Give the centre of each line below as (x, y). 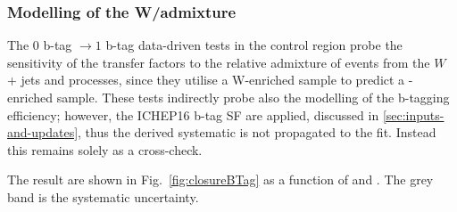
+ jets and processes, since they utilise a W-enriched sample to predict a (206, 80)
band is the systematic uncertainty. (103, 196)
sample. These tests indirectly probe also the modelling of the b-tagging (253, 97)
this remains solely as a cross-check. (105, 149)
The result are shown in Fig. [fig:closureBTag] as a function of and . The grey (220, 179)
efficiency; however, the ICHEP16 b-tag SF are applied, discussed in (193, 114)
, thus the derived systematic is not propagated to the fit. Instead (257, 132)
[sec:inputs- (413, 114)
